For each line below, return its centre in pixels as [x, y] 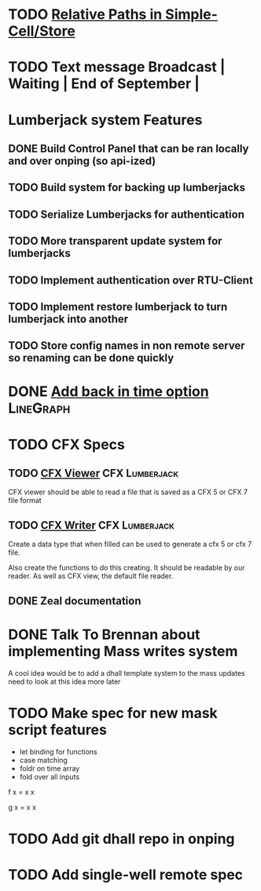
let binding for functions [58, 751]
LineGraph [39, 408]
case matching [44, 760]
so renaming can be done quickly [91, 358]
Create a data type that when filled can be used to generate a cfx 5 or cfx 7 [130, 544]
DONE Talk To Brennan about [104, 634]
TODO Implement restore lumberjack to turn [118, 307]
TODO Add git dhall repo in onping [121, 839]
